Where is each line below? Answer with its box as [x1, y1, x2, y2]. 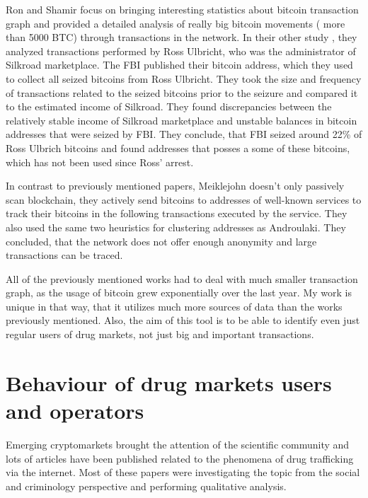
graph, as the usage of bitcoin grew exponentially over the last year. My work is [6, 285, 352, 300]
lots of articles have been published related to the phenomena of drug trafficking [6, 451, 354, 465]
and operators [6, 396, 144, 425]
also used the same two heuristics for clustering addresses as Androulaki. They [6, 219, 346, 234]
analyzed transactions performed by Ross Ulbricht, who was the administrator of [6, 43, 356, 58]
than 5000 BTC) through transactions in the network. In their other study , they [6, 30, 357, 45]
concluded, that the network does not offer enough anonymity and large [6, 233, 317, 248]
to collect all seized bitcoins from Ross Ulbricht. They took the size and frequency [6, 71, 362, 86]
